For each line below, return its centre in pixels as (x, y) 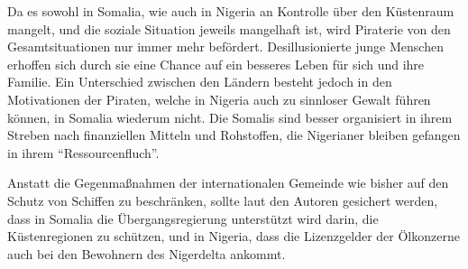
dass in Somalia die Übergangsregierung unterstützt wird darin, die (193, 218)
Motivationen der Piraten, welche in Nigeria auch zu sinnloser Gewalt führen (219, 99)
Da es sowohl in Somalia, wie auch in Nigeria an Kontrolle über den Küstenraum (231, 11)
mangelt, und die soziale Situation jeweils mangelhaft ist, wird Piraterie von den (229, 28)
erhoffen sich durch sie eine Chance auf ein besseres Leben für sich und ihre (216, 64)
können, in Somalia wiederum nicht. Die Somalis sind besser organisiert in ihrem (230, 117)
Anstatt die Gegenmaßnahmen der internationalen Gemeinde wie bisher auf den (228, 183)
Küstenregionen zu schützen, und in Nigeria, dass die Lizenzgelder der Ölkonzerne (234, 236)
